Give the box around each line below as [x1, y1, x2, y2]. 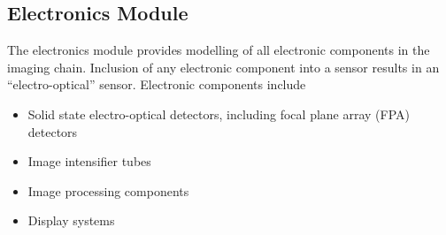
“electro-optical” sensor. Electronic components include [7, 75, 306, 94]
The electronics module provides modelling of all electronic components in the [7, 41, 430, 59]
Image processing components [27, 181, 189, 200]
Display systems [27, 211, 115, 230]
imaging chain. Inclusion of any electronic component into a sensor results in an [7, 57, 440, 76]
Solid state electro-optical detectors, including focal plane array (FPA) [27, 104, 411, 123]
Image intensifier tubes [27, 152, 151, 171]
